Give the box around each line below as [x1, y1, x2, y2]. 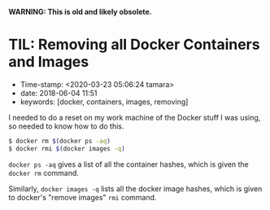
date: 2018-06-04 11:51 [20, 88, 98, 98]
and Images [8, 53, 89, 72]
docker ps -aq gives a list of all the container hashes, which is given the [8, 159, 250, 169]
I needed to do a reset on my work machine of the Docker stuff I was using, [8, 112, 261, 122]
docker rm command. [8, 168, 80, 177]
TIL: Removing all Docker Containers [8, 36, 260, 54]
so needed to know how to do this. [8, 121, 124, 131]
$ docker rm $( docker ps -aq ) [8, 137, 111, 145]
